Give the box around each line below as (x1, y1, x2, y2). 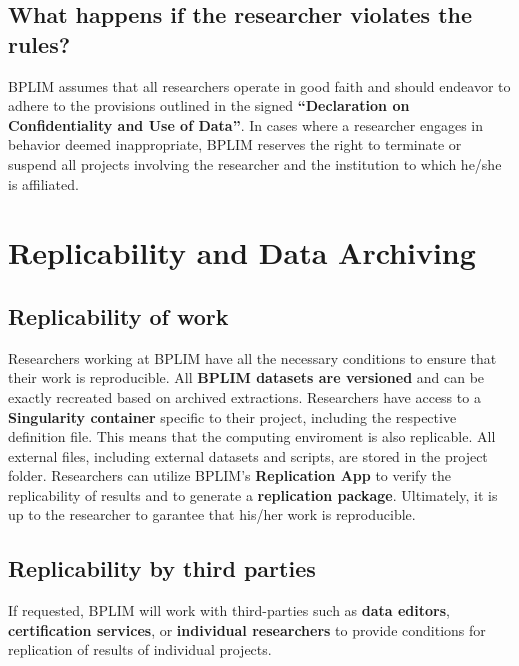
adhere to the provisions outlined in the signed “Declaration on (8, 95, 410, 116)
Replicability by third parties (8, 553, 316, 584)
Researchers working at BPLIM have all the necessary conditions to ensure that (8, 347, 497, 368)
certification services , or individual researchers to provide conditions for (8, 619, 486, 640)
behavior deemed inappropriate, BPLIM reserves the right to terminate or (8, 134, 462, 155)
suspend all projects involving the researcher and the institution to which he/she (8, 153, 502, 174)
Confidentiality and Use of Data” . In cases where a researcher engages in (8, 114, 483, 135)
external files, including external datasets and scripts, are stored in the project (8, 445, 488, 466)
